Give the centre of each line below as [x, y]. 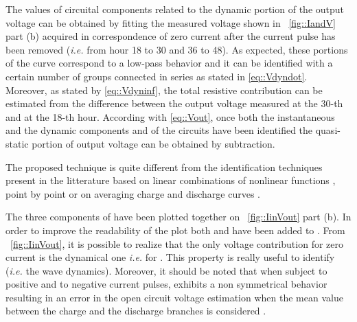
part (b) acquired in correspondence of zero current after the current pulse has [171, 36]
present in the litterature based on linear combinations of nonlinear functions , [171, 180]
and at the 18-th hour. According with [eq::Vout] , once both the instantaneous [170, 116]
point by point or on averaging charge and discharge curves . [133, 193]
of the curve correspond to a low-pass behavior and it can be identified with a [169, 63]
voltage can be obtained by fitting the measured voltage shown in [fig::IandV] [171, 22]
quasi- [328, 130]
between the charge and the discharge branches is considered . [136, 311]
